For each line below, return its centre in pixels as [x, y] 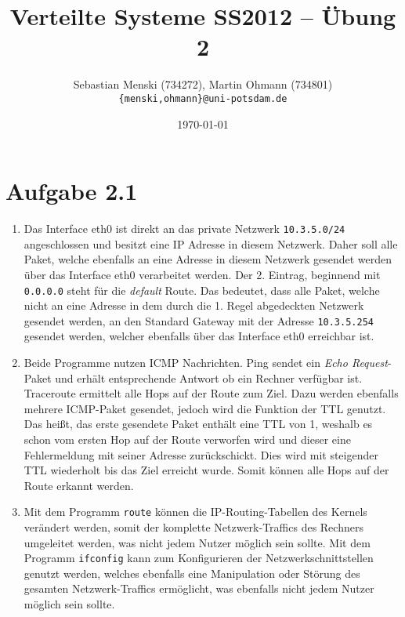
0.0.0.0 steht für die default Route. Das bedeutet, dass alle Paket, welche [202, 290]
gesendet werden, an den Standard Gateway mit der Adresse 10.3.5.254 [199, 320]
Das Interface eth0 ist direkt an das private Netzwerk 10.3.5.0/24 [184, 229]
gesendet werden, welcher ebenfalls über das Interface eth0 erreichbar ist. [199, 336]
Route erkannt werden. [79, 485]
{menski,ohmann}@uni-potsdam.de [203, 98]
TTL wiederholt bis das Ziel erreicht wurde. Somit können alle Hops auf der [206, 470]
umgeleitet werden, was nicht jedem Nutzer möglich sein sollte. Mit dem [197, 542]
